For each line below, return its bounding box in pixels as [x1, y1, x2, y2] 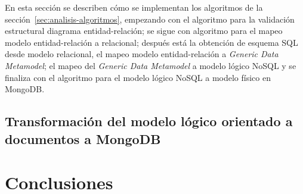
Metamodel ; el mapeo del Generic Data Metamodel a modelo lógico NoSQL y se [5, 59, 296, 71]
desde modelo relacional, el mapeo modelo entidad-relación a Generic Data [5, 48, 279, 60]
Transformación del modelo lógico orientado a [5, 112, 293, 130]
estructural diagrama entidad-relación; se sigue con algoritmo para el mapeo [5, 24, 283, 37]
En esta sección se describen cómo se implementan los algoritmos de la [5, 1, 263, 13]
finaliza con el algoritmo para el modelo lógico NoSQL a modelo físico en [5, 71, 271, 83]
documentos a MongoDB [5, 129, 161, 148]
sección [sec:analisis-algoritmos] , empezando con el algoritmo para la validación [5, 12, 295, 25]
